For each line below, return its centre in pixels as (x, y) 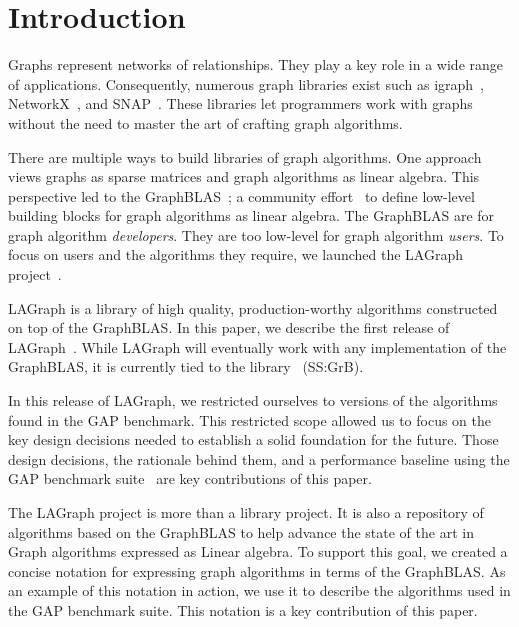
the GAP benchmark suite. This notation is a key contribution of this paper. (243, 609)
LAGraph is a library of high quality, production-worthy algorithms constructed (253, 307)
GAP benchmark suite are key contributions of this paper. (190, 478)
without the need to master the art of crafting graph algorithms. (205, 122)
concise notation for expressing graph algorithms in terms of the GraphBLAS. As (257, 570)
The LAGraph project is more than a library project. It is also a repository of (246, 512)
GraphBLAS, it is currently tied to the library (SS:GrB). (186, 366)
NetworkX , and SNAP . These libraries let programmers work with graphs (240, 103)
